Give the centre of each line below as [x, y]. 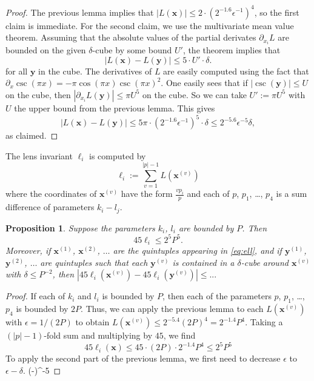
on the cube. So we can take [195, 94]
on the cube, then [38, 94]
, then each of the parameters [217, 296]
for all [17, 71]
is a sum [292, 194]
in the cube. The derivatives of [95, 71]
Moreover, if [28, 250]
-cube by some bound [132, 50]
